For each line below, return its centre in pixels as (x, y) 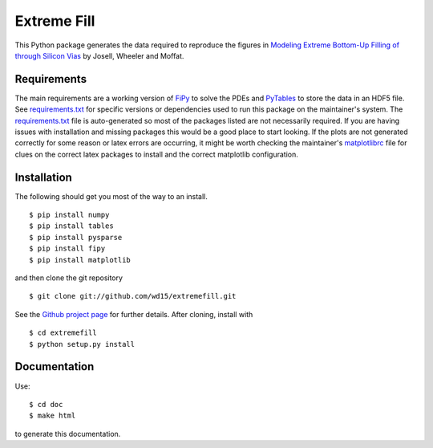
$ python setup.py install (82, 344)
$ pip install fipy (67, 248)
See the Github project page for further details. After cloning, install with (134, 314)
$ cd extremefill (63, 333)
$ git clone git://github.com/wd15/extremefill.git (133, 296)
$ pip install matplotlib (80, 260)
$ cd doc (46, 404)
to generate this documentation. (68, 434)
